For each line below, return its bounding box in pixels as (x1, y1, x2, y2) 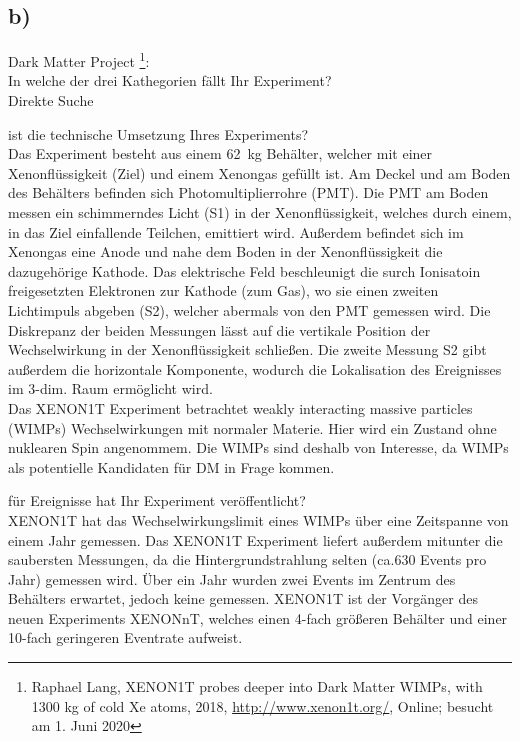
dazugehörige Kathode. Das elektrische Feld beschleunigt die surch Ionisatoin (8, 260, 481, 281)
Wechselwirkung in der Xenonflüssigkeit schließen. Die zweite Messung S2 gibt (8, 339, 487, 360)
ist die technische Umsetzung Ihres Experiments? (8, 123, 309, 144)
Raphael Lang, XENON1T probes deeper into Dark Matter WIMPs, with (31, 676, 483, 697)
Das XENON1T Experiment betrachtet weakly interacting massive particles (8, 397, 473, 418)
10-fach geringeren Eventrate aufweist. (8, 627, 243, 648)
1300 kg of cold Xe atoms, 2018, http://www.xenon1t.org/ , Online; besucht (31, 695, 494, 716)
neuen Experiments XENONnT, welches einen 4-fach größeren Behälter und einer (8, 607, 508, 628)
